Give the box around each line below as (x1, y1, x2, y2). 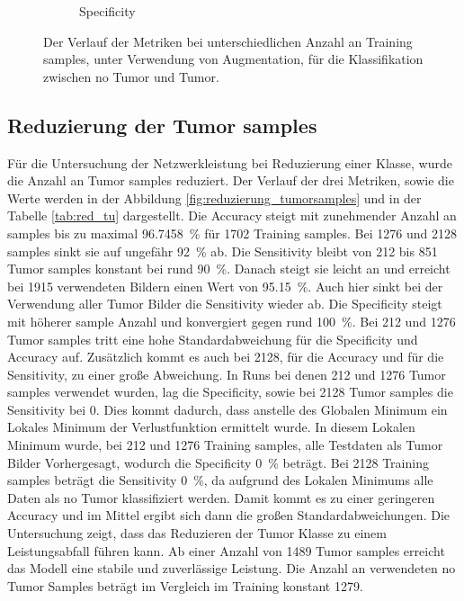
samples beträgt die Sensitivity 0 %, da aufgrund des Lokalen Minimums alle (7, 471, 433, 489)
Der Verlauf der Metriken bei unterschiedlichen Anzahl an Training (43, 31, 413, 50)
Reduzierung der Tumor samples (7, 111, 317, 139)
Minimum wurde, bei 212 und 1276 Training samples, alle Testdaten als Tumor (7, 435, 443, 454)
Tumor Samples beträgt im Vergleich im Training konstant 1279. (7, 576, 363, 595)
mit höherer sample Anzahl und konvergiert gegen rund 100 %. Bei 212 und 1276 (7, 311, 456, 330)
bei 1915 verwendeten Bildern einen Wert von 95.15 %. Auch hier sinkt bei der (7, 276, 443, 295)
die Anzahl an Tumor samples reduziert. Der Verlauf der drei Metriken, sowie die (7, 171, 454, 190)
